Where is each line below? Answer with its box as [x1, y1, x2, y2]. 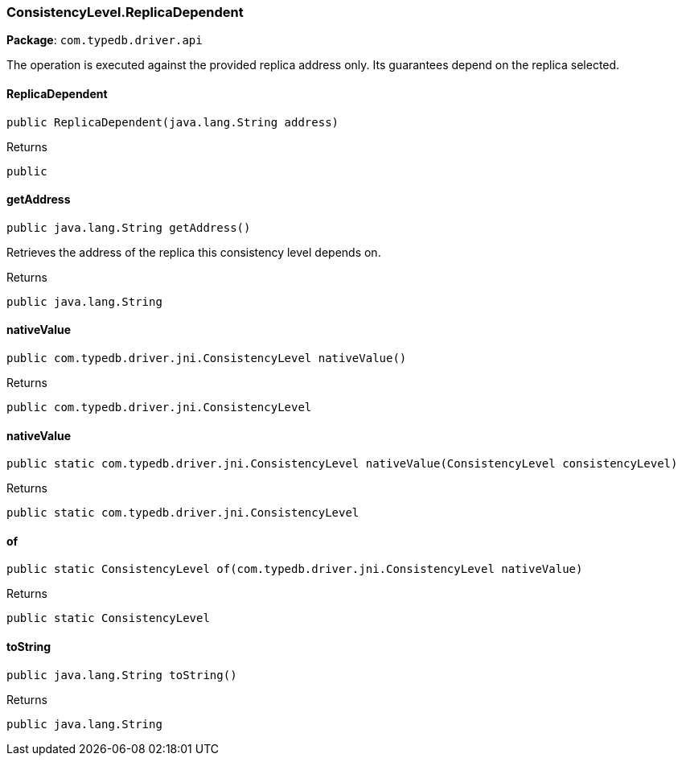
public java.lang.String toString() [6, 668, 237, 682]
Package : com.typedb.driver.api [6, 33, 203, 47]
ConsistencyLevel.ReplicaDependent [6, 4, 244, 20]
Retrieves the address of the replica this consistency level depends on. [6, 245, 381, 259]
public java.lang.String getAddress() [6, 220, 251, 234]
